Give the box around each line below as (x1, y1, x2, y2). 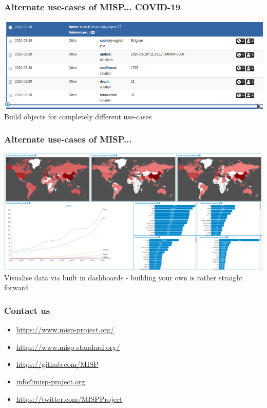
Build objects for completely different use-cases (4, 111, 152, 121)
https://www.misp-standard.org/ (16, 341, 120, 352)
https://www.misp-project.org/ (16, 324, 115, 335)
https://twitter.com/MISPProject (16, 393, 123, 404)
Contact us (4, 304, 50, 316)
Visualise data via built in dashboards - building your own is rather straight (4, 272, 243, 282)
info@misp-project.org (16, 376, 85, 386)
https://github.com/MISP (16, 359, 99, 369)
